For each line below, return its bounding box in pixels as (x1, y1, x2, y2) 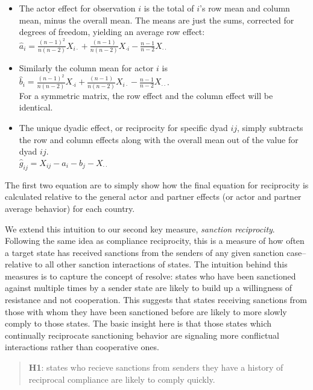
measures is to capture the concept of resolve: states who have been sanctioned (5, 269, 296, 282)
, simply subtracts (237, 121, 303, 133)
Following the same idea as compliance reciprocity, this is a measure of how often (5, 234, 305, 247)
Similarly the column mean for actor (19, 61, 154, 74)
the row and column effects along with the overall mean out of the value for (19, 133, 299, 145)
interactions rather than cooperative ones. (5, 340, 159, 353)
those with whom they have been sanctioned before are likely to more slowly (5, 305, 287, 318)
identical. (19, 101, 53, 113)
